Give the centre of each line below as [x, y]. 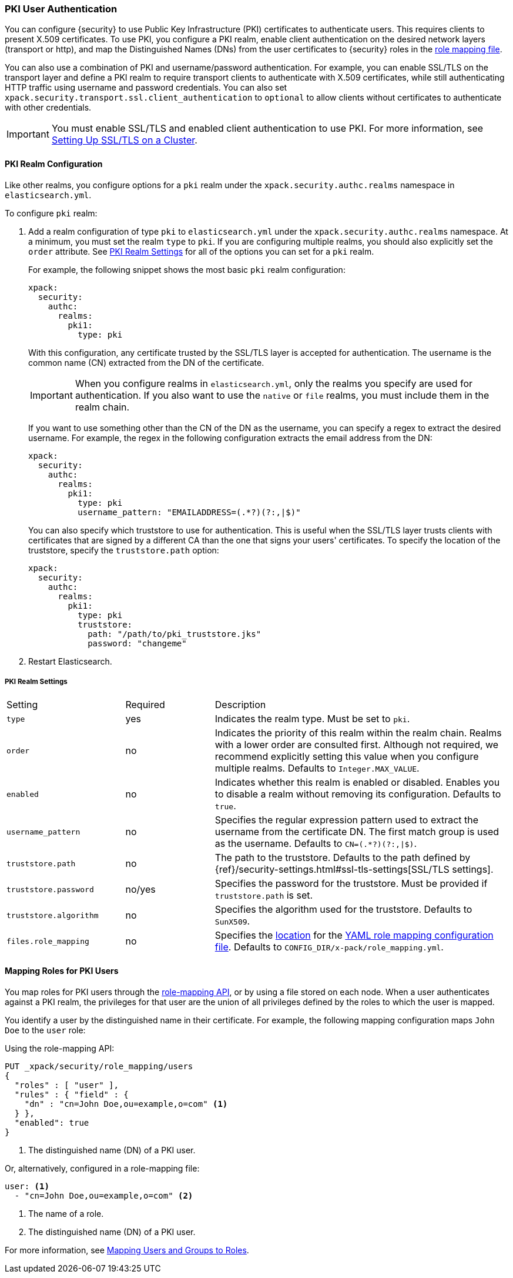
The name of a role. [66, 1213]
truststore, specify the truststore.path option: [124, 550]
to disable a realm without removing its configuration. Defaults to [358, 794]
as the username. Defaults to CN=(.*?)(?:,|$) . [316, 844]
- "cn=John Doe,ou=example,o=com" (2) [104, 1195]
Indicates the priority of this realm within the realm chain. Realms [358, 733]
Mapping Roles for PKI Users [62, 970]
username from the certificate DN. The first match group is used [357, 832]
